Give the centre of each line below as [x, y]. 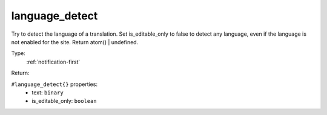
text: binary [48, 92]
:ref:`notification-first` [53, 62]
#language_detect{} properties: [54, 84]
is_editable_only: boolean [64, 101]
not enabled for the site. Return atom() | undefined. [75, 42]
